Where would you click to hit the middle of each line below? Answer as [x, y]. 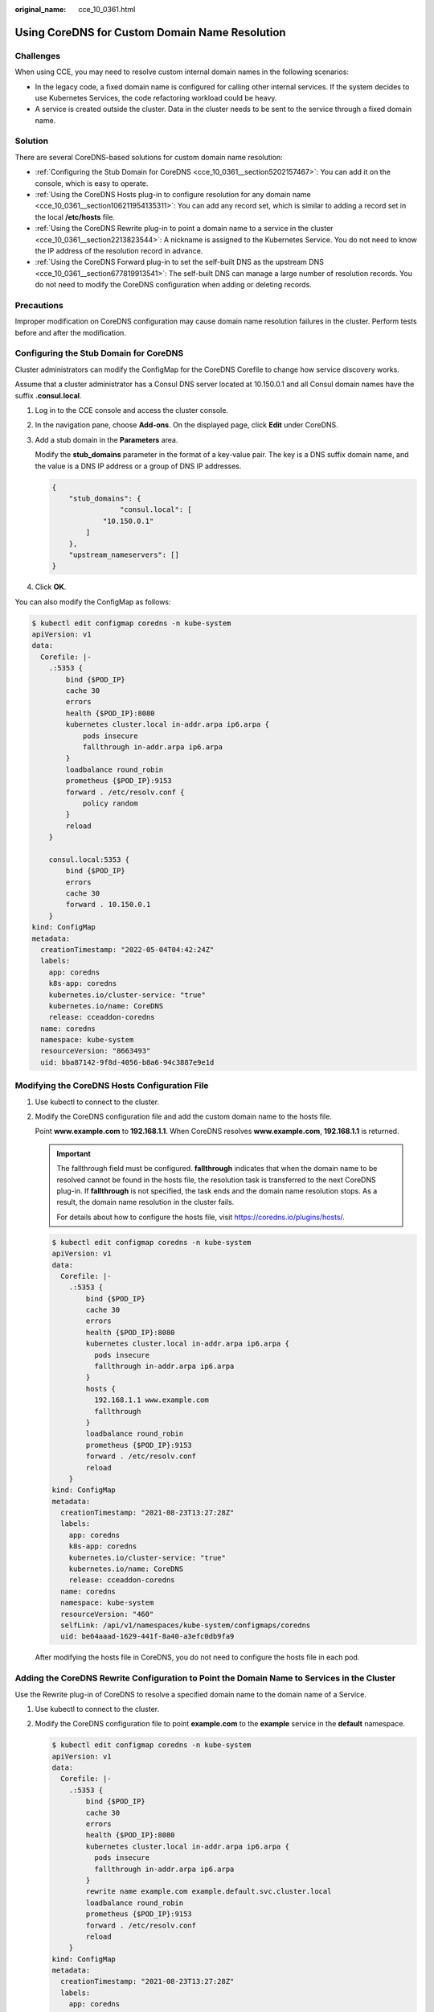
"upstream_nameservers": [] [124, 555]
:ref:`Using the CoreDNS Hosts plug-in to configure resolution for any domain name [173, 195]
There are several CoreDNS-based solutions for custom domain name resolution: [149, 157]
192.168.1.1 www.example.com [151, 1400]
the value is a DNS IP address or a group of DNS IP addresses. [138, 466]
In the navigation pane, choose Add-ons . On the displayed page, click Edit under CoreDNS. [187, 425]
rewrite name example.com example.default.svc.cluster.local [209, 1892]
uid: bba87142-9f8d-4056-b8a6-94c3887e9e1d [127, 1062]
